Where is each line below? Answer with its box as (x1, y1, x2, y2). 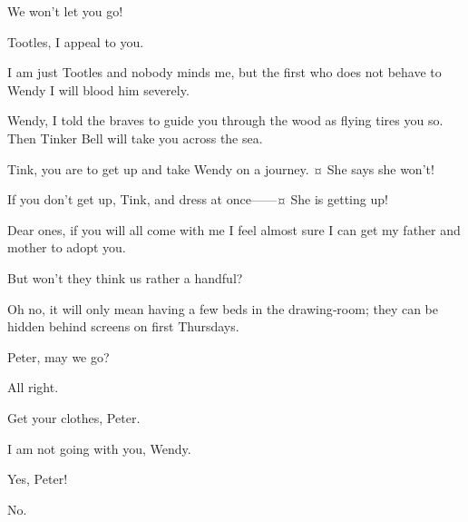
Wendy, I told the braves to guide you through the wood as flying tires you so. (7, 111, 444, 130)
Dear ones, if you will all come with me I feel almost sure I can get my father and (7, 220, 461, 239)
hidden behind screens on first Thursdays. (7, 317, 239, 336)
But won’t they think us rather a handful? (7, 268, 243, 287)
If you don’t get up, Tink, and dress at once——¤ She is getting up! (7, 190, 388, 209)
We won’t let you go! (7, 2, 123, 20)
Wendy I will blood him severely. (7, 80, 190, 99)
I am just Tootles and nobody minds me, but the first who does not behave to (7, 63, 442, 82)
